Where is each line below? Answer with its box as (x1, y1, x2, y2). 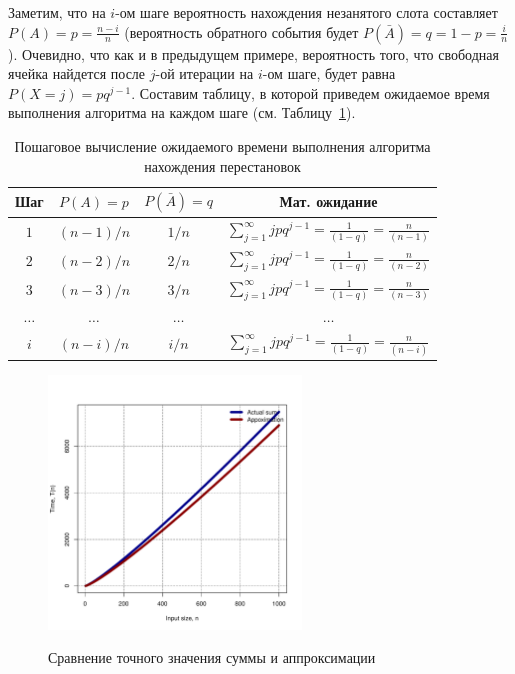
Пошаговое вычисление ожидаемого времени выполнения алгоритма (14, 135, 431, 156)
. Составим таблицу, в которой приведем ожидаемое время (131, 82, 490, 103)
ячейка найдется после (8, 63, 146, 84)
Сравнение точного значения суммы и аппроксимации (48, 647, 376, 668)
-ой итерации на (155, 63, 254, 84)
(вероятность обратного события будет (124, 21, 359, 42)
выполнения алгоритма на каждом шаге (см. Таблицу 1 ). (8, 102, 356, 123)
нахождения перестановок (144, 155, 301, 176)
